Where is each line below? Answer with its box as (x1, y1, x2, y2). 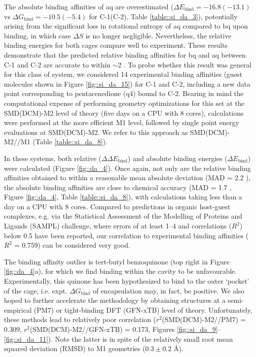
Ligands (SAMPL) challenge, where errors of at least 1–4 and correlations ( (4, 221, 232, 231)
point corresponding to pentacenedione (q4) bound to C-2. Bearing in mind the (4, 88, 244, 98)
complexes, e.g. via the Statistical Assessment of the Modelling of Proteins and (4, 211, 242, 221)
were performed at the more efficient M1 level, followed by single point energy (4, 117, 239, 128)
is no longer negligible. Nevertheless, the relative (85, 30, 231, 40)
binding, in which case (4, 30, 71, 40)
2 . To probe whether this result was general (118, 59, 252, 69)
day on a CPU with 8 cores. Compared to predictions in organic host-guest (4, 201, 231, 211)
